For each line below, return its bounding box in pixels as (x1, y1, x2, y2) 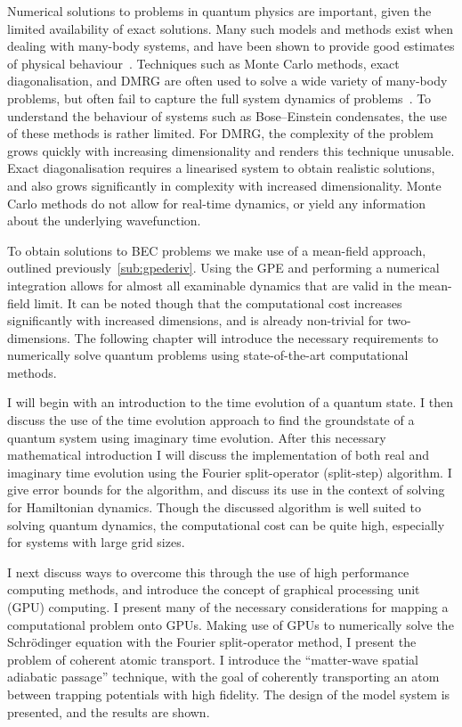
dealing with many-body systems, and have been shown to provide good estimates (7, 37, 455, 55)
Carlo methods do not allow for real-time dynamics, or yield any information (7, 193, 426, 212)
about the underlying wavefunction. (7, 211, 201, 230)
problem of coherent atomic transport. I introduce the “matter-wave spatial (7, 649, 418, 668)
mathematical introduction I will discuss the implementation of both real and (7, 445, 429, 464)
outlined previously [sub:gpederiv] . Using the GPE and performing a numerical (7, 258, 440, 277)
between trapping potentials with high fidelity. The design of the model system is (7, 684, 450, 703)
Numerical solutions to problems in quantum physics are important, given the (7, 2, 432, 20)
